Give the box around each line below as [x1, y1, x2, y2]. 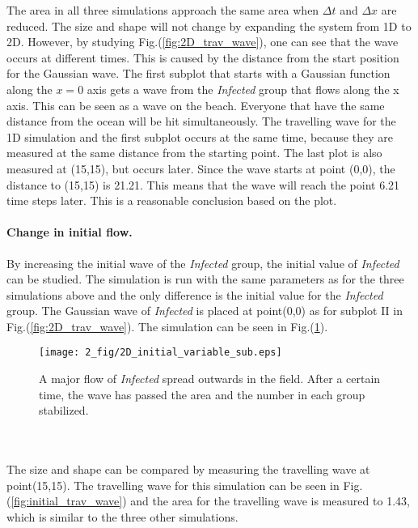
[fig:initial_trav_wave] [11, 492, 123, 509]
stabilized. [39, 402, 89, 419]
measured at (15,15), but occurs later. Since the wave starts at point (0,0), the [6, 160, 395, 177]
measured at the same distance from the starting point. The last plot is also [6, 144, 382, 161]
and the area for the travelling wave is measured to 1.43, [130, 492, 410, 509]
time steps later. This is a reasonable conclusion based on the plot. [6, 192, 337, 209]
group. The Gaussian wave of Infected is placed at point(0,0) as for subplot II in [6, 302, 403, 319]
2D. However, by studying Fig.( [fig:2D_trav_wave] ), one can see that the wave [6, 33, 399, 50]
